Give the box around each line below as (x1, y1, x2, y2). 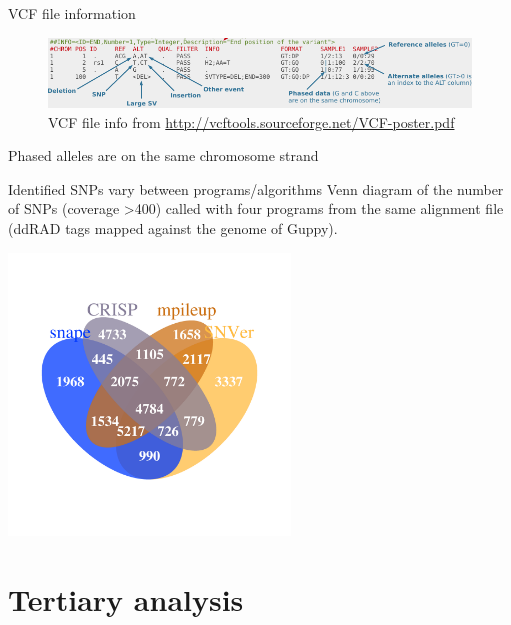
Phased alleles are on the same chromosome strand (8, 145, 319, 166)
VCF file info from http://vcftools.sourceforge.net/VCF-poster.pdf (48, 111, 455, 132)
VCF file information (8, 3, 136, 23)
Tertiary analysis (8, 578, 244, 619)
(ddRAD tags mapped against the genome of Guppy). (8, 218, 338, 239)
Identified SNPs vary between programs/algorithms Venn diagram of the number (8, 178, 504, 199)
